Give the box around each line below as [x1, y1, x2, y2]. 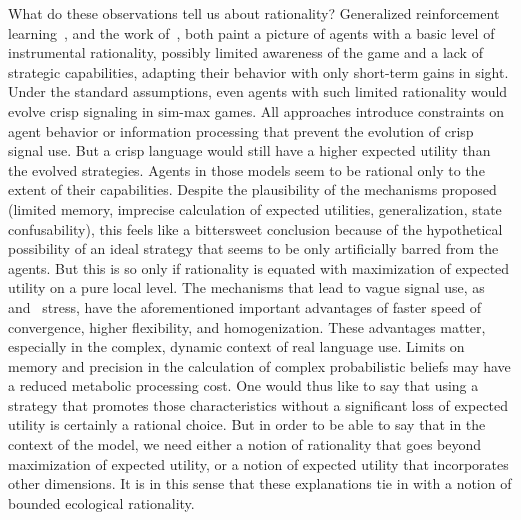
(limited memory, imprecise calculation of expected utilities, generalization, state [8, 198, 502, 219]
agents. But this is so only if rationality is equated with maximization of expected [8, 257, 510, 278]
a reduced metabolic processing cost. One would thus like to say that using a [8, 375, 479, 396]
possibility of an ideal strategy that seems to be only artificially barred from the [8, 238, 499, 259]
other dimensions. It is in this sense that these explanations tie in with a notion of [8, 473, 512, 494]
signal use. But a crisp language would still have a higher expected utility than [8, 140, 491, 161]
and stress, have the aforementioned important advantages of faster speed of [8, 296, 482, 317]
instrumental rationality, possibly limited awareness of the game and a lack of [8, 42, 483, 63]
